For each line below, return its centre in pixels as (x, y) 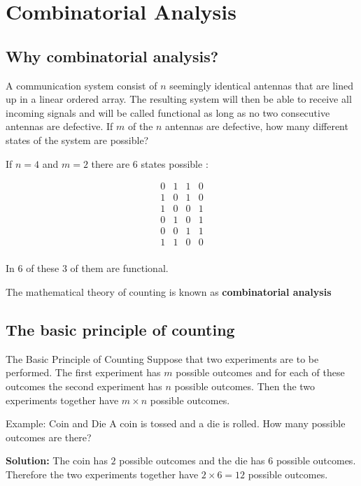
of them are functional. (119, 268)
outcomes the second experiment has (84, 386)
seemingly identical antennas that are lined (261, 85)
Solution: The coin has (57, 460)
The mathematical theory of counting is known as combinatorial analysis (169, 291)
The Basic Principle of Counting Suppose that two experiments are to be (162, 358)
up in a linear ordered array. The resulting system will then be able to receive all (179, 99)
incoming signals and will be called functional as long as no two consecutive (168, 112)
